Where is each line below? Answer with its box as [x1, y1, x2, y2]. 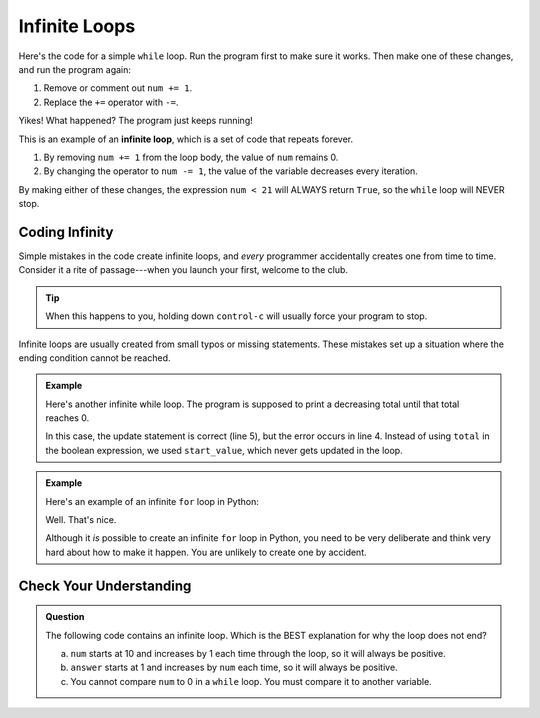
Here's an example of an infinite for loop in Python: [45, 495, 259, 507]
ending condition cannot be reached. [18, 351, 171, 364]
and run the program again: [18, 63, 132, 75]
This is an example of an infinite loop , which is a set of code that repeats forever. [18, 133, 354, 145]
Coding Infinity [18, 223, 114, 240]
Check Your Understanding [18, 577, 192, 594]
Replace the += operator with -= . [43, 96, 179, 108]
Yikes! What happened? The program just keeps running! [18, 115, 254, 127]
